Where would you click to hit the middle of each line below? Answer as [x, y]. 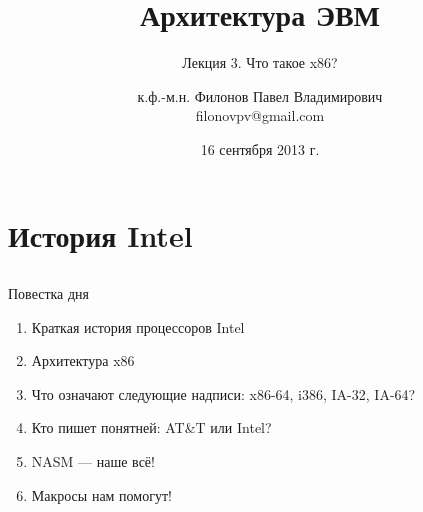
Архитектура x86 [83, 360]
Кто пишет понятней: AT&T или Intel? [151, 427]
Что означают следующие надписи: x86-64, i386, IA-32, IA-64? [223, 393]
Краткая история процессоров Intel [138, 326]
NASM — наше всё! [93, 461]
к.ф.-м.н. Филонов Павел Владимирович [260, 95]
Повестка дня [49, 293]
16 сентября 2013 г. [260, 148]
